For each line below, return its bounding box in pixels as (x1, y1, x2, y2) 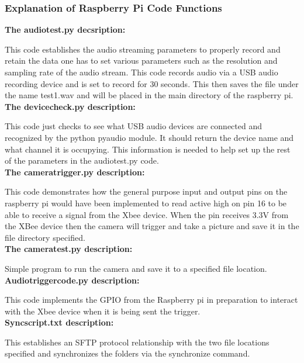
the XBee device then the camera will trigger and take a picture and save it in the (5, 220, 299, 232)
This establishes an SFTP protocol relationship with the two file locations (5, 336, 270, 348)
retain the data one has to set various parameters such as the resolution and (5, 54, 278, 67)
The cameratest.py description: (5, 243, 133, 255)
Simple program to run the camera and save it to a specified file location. (5, 262, 267, 274)
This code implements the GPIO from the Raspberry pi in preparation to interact (5, 293, 298, 306)
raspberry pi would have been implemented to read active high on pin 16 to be (5, 196, 287, 209)
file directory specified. (5, 231, 85, 243)
